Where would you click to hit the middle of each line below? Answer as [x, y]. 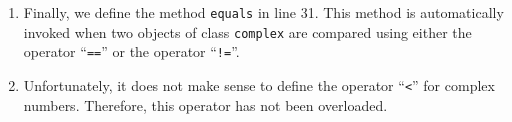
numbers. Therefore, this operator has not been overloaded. [205, 104]
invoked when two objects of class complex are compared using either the [247, 31]
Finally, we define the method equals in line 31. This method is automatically [263, 12]
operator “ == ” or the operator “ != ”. [131, 51]
